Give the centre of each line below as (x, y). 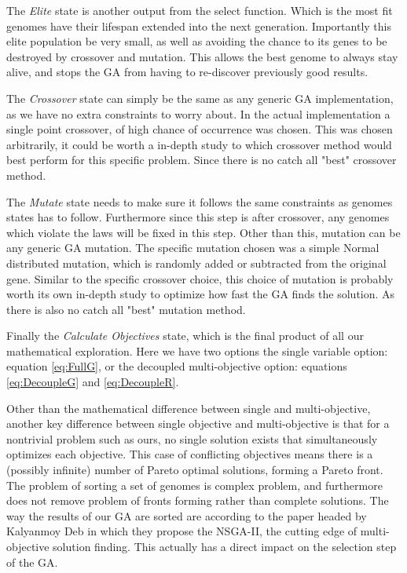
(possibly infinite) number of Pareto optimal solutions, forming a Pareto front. (195, 470)
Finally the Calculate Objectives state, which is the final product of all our (185, 336)
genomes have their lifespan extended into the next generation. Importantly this (199, 26)
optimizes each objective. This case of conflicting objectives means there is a (190, 454)
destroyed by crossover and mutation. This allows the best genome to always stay (202, 56)
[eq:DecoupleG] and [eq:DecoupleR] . (93, 382)
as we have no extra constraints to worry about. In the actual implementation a (198, 113)
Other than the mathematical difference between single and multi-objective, (189, 408)
